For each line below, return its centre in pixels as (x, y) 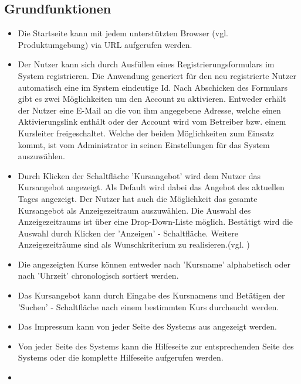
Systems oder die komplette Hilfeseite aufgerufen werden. (121, 357)
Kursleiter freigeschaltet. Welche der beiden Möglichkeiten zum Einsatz (146, 133)
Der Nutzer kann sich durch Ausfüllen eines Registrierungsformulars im (146, 64)
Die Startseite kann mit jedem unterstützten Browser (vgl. (123, 33)
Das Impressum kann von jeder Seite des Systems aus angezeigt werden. (147, 326)
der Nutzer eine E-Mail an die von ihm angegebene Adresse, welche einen (149, 110)
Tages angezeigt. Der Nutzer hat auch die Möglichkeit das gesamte (138, 198)
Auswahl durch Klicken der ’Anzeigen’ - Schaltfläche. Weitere (128, 233)
